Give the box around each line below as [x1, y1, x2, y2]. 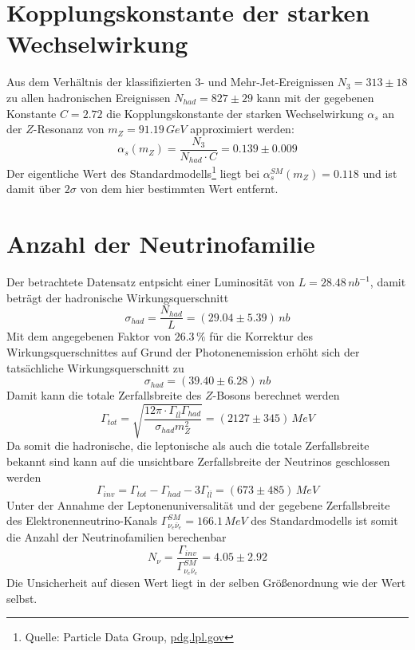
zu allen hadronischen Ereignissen [6, 89, 171, 105]
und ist [362, 164, 397, 181]
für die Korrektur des [209, 328, 313, 345]
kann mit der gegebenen [256, 89, 374, 105]
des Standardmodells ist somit [251, 512, 398, 529]
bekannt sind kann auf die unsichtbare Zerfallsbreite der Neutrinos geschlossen [6, 452, 390, 469]
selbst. [6, 589, 38, 606]
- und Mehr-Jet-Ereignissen [200, 73, 334, 90]
